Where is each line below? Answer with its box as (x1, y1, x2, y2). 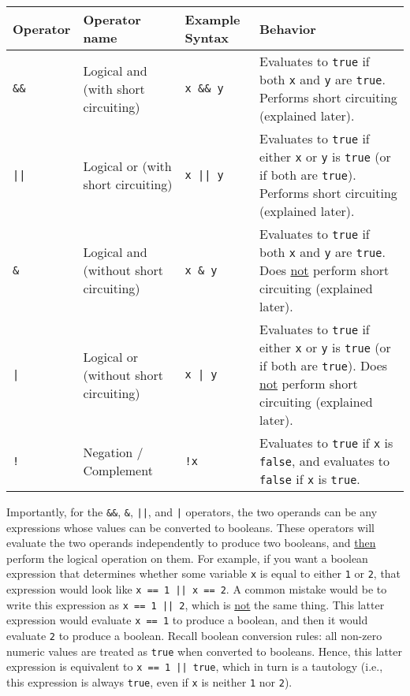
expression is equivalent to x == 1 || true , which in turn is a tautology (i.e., (6, 658, 383, 675)
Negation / (83, 442, 143, 461)
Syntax (184, 28, 229, 47)
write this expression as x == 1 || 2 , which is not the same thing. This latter (6, 596, 385, 612)
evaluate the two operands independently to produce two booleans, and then (6, 534, 376, 551)
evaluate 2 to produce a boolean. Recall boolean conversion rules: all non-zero (6, 627, 382, 644)
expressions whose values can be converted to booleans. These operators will (6, 519, 375, 535)
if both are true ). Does (259, 356, 388, 374)
